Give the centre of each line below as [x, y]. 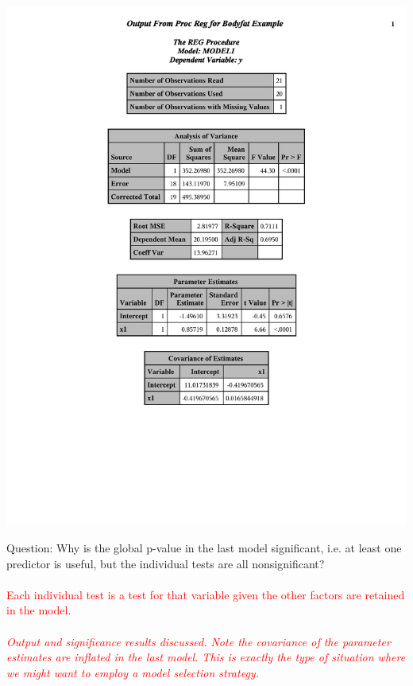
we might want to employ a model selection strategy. [133, 672]
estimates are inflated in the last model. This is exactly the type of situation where [206, 657]
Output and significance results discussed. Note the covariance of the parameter [199, 641]
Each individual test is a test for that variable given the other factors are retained [206, 594]
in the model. [39, 610]
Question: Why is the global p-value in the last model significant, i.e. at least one [204, 548]
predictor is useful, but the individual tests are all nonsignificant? [166, 563]
